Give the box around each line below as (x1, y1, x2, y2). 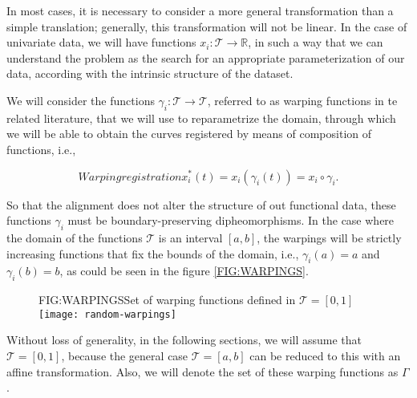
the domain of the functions (6, 229, 143, 246)
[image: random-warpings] (38, 308, 176, 320)
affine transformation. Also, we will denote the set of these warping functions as (6, 363, 399, 380)
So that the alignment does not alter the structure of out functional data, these (6, 196, 396, 213)
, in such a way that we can (248, 34, 383, 51)
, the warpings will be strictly (257, 229, 402, 246)
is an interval (158, 229, 223, 246)
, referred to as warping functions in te (207, 91, 398, 108)
